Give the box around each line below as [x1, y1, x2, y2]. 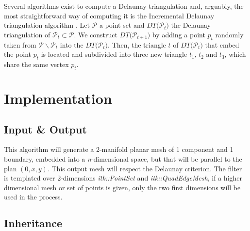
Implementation [4, 88, 112, 108]
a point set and [99, 20, 145, 30]
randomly [215, 29, 244, 39]
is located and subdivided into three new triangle [41, 49, 187, 59]
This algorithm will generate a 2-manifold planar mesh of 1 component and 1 [4, 144, 233, 154]
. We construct [74, 29, 117, 39]
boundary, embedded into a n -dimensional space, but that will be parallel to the [4, 153, 242, 164]
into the [60, 39, 83, 49]
